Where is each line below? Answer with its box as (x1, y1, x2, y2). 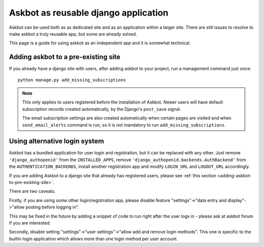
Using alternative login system (9, 137, 105, 145)
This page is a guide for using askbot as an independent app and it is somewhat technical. (9, 40, 191, 46)
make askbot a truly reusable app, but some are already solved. (9, 31, 137, 37)
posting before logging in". (25, 204, 79, 210)
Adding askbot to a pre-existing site (9, 53, 121, 61)
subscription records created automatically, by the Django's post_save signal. (22, 106, 181, 112)
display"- (227, 197, 246, 203)
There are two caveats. (9, 188, 56, 194)
